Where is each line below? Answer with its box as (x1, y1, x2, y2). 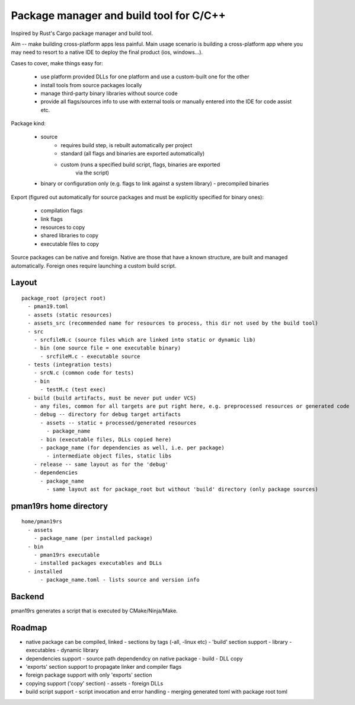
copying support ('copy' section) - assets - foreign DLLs (25, 679, 164, 687)
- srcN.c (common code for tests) (33, 370, 135, 376)
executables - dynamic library (25, 647, 99, 654)
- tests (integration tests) (27, 361, 113, 368)
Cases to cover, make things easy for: (11, 59, 103, 66)
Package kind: (11, 120, 46, 127)
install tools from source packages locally (40, 81, 142, 88)
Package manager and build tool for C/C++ (11, 9, 226, 22)
